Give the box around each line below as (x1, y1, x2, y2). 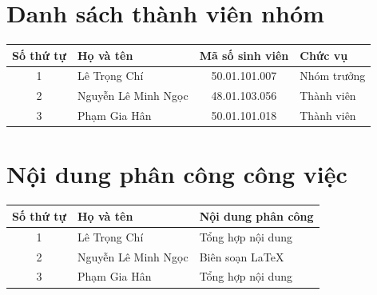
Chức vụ (300, 46, 348, 63)
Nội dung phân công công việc (6, 157, 347, 190)
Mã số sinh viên (199, 46, 289, 63)
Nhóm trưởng (300, 67, 366, 84)
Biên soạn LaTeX (199, 248, 284, 265)
